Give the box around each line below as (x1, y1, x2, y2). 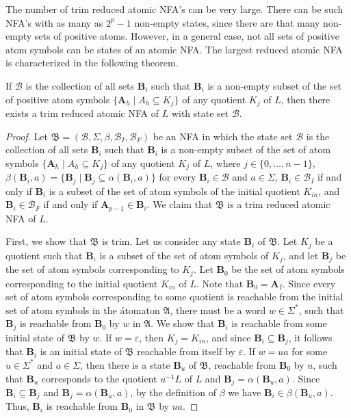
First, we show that (5, 234, 87, 248)
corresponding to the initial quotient (5, 276, 158, 290)
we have (228, 385, 261, 400)
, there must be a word (170, 302, 266, 317)
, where (210, 155, 241, 170)
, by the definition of (130, 385, 216, 400)
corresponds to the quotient (41, 371, 157, 385)
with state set (171, 106, 229, 120)
